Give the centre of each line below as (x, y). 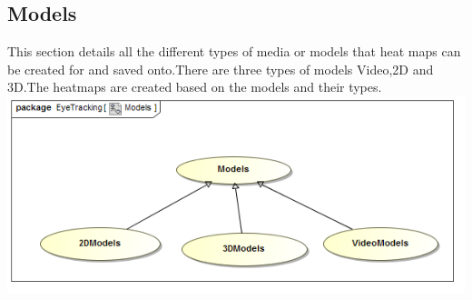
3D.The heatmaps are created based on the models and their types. (195, 87)
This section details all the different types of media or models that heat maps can (234, 51)
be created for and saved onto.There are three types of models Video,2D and (221, 69)
